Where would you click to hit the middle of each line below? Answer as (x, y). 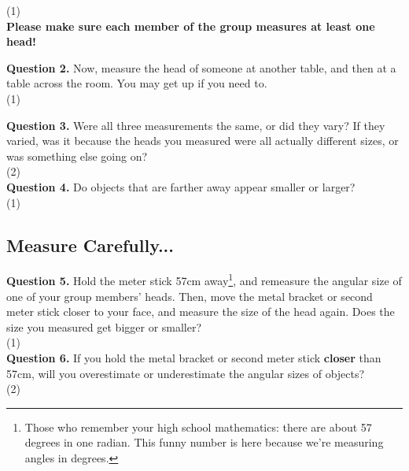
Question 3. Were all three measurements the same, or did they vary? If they (196, 125)
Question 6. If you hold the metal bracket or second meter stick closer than (194, 357)
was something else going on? (77, 156)
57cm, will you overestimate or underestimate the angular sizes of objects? (186, 373)
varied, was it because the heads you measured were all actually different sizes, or (203, 141)
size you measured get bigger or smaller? (104, 326)
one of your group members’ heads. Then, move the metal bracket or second (190, 296)
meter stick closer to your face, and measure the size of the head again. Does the (201, 312)
